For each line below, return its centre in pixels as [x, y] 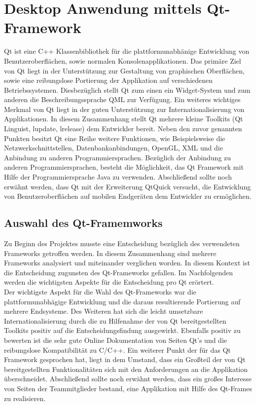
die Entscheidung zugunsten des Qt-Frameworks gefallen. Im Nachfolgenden [118, 272]
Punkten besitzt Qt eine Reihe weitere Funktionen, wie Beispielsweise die [115, 138]
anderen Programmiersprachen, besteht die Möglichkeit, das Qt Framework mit [124, 167]
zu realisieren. [25, 398]
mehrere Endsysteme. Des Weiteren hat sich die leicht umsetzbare [104, 311]
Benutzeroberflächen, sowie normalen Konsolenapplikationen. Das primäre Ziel [123, 60]
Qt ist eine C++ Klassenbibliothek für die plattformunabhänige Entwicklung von [127, 51]
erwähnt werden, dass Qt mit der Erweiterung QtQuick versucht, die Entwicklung [128, 186]
